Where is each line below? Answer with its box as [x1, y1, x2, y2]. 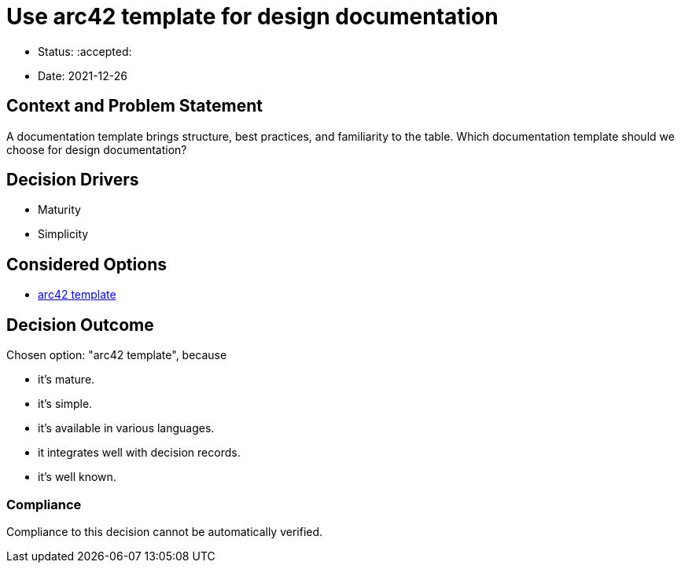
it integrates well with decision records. [38, 446, 241, 460]
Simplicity [38, 227, 89, 241]
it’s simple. [38, 397, 93, 411]
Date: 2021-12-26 [38, 68, 128, 83]
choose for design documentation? [6, 142, 187, 156]
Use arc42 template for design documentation [6, 3, 499, 30]
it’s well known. [38, 470, 116, 484]
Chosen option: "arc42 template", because [6, 348, 227, 362]
